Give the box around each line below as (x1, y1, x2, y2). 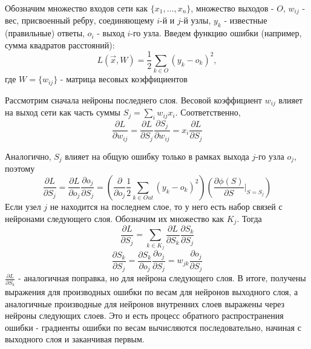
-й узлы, (180, 14, 211, 27)
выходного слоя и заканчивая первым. (5, 333, 145, 345)
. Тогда (237, 212, 262, 224)
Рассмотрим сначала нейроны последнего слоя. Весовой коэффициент (5, 93, 262, 106)
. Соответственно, (175, 106, 241, 119)
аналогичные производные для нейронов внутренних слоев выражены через (5, 297, 285, 310)
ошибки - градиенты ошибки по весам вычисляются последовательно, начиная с (5, 321, 301, 333)
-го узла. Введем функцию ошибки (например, (130, 27, 302, 39)
